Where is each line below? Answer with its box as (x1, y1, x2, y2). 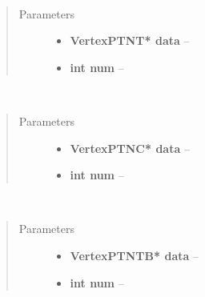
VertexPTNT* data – (70, 32, 190, 49)
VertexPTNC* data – (70, 139, 190, 156)
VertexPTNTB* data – (70, 247, 199, 263)
